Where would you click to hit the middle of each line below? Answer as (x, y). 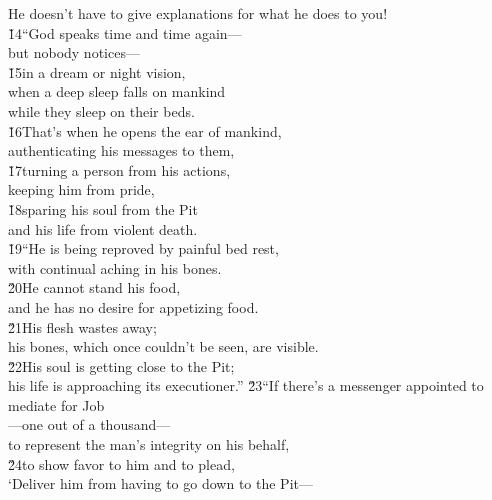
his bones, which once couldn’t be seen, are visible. (163, 346)
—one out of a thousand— (89, 424)
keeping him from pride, (81, 189)
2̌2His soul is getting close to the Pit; (121, 365)
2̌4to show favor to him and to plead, (121, 463)
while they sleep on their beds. (101, 110)
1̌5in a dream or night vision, (97, 71)
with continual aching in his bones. (115, 267)
